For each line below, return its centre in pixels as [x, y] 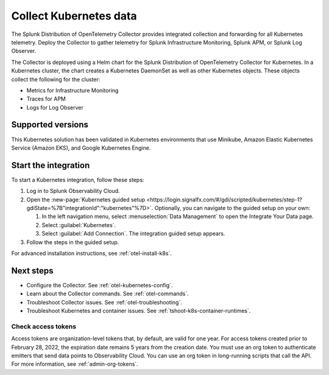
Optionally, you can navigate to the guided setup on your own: [232, 208]
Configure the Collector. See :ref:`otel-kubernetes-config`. [100, 285]
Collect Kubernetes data [74, 16]
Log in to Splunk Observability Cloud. [73, 191]
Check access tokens [44, 326]
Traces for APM [46, 99]
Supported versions [50, 125]
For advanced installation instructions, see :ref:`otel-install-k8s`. [91, 253]
